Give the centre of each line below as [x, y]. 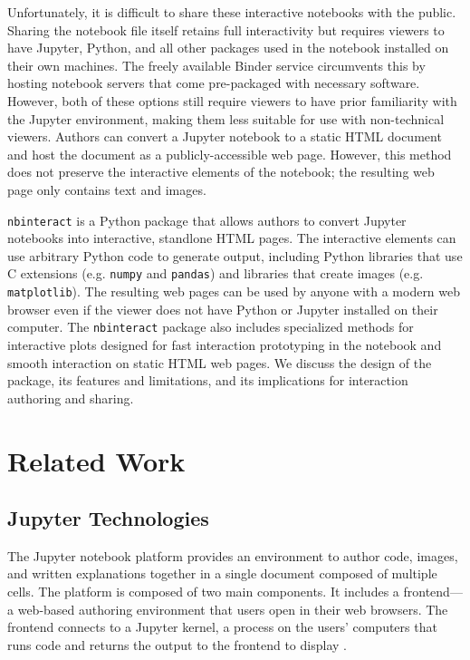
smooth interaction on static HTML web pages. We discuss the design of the [220, 362]
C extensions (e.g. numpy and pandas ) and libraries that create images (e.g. [216, 273]
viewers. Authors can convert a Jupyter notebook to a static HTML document [225, 136]
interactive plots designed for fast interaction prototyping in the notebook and [225, 344]
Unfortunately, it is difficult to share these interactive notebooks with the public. [232, 12]
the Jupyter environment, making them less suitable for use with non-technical [226, 118]
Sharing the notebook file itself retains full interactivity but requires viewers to [226, 29]
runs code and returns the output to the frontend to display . [177, 644]
